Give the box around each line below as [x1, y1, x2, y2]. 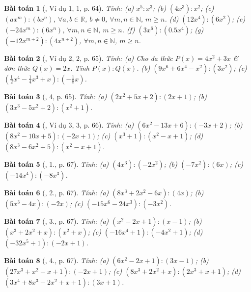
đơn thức [4, 62, 30, 73]
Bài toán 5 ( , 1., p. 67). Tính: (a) [4, 159, 109, 169]
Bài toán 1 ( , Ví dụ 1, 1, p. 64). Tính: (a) [4, 3, 134, 13]
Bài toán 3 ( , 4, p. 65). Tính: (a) [4, 91, 107, 101]
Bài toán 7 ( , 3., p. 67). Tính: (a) [4, 215, 109, 226]
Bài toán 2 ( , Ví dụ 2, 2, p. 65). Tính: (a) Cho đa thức [4, 53, 173, 63]
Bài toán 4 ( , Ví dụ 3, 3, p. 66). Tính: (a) [4, 119, 134, 130]
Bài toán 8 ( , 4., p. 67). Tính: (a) [4, 255, 109, 265]
